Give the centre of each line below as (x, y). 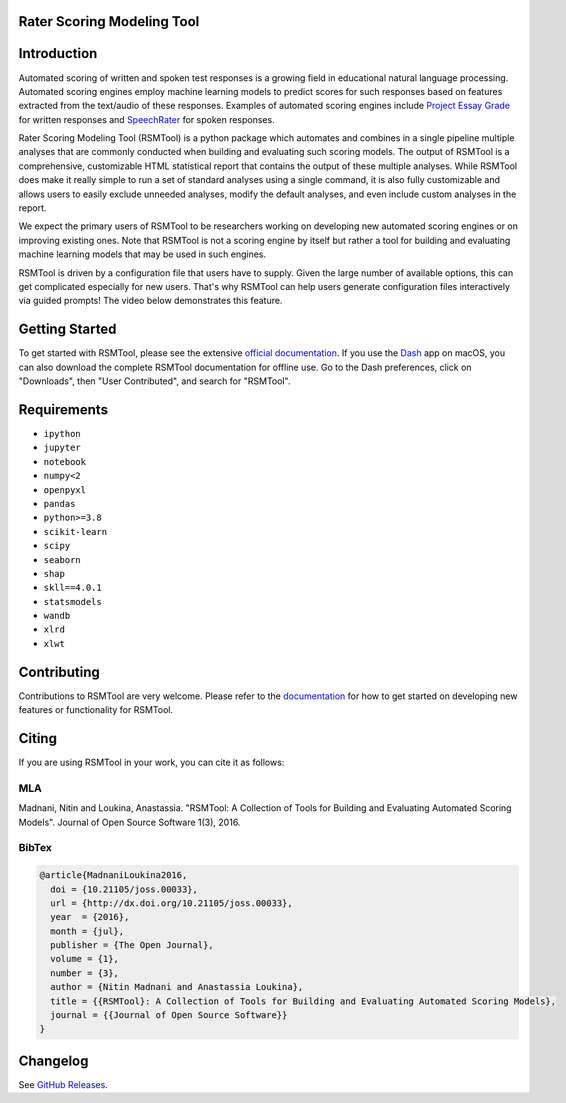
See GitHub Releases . (63, 1084)
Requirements (63, 409)
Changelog (53, 1060)
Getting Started (67, 329)
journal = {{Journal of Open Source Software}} (169, 1015)
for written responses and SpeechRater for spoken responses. (146, 119)
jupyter (62, 448)
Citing (37, 738)
